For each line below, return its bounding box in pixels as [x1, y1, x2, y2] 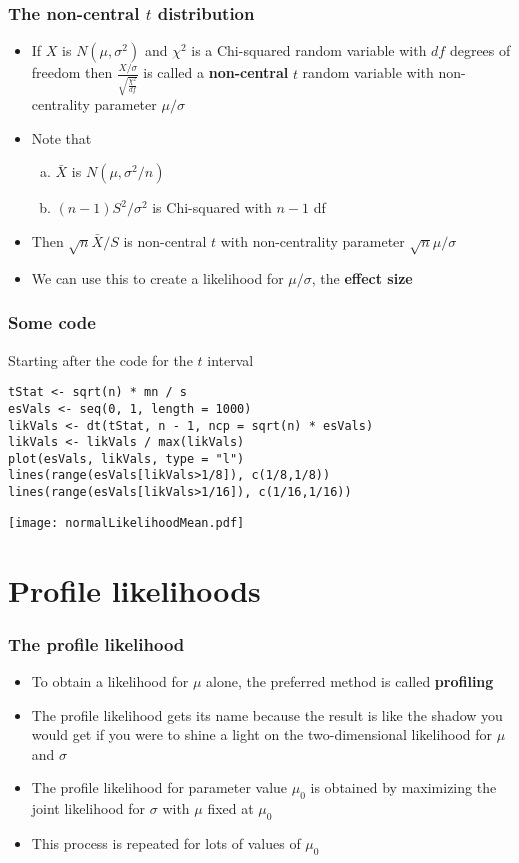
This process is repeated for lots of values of [31, 833, 301, 853]
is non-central [123, 231, 207, 252]
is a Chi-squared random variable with [191, 40, 427, 61]
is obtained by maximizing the [310, 777, 497, 798]
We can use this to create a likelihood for [31, 267, 284, 288]
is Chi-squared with [152, 197, 272, 218]
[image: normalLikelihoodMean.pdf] [8, 515, 245, 530]
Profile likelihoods [8, 569, 261, 610]
